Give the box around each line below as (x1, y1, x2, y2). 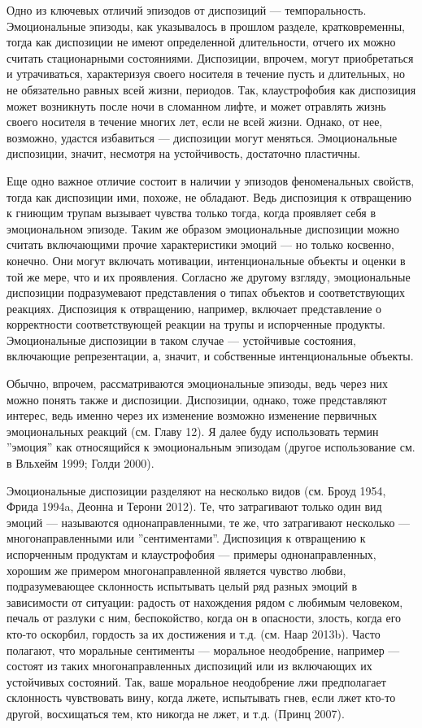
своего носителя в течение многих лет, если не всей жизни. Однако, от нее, (7, 113, 383, 130)
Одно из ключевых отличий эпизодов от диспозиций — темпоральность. (7, 2, 367, 18)
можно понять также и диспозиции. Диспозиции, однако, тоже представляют (7, 390, 387, 408)
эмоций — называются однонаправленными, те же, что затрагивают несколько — (7, 513, 411, 530)
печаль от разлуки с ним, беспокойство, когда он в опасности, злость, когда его (7, 609, 402, 626)
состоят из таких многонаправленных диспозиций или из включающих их (7, 657, 372, 674)
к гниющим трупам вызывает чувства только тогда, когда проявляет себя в (7, 204, 376, 221)
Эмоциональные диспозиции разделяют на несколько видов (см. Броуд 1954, (7, 482, 386, 499)
